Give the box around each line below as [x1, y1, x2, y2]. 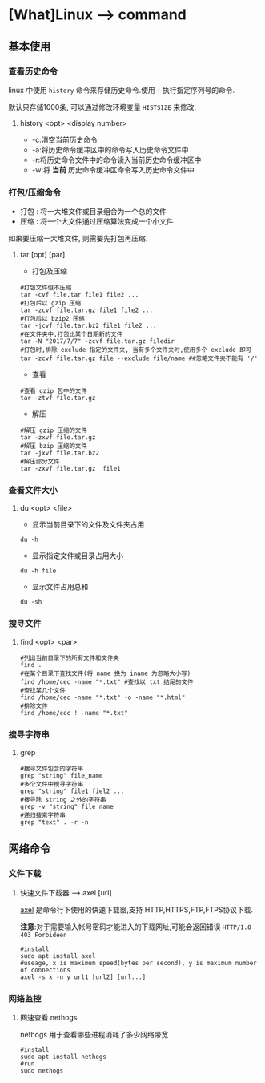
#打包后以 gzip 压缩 [19, 299, 82, 308]
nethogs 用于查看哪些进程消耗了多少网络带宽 [19, 1030, 169, 1040]
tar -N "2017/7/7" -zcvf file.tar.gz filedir [19, 337, 175, 346]
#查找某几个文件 [19, 686, 66, 694]
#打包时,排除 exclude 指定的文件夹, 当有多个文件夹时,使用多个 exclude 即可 [19, 346, 252, 354]
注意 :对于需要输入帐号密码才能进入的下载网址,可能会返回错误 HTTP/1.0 [19, 922, 252, 931]
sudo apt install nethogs [19, 1053, 106, 1061]
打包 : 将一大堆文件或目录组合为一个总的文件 [19, 207, 167, 216]
